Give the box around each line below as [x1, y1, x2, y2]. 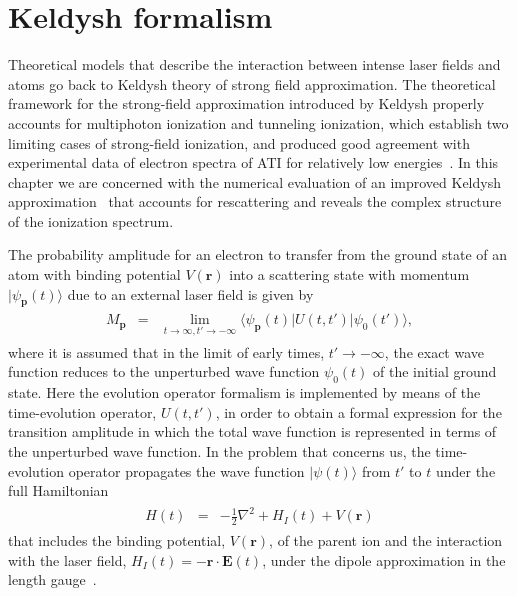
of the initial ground [373, 361, 497, 382]
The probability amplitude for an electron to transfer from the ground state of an [8, 244, 508, 265]
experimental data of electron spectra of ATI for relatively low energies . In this [8, 152, 499, 173]
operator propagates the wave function [68, 460, 305, 481]
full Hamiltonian [8, 480, 109, 501]
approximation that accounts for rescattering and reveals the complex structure [8, 191, 502, 212]
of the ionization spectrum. [8, 210, 174, 231]
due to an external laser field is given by [67, 283, 314, 304]
